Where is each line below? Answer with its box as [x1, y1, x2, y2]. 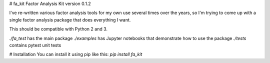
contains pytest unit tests [9, 42, 61, 48]
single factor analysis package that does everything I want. [9, 16, 131, 22]
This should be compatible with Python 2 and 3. [9, 26, 107, 32]
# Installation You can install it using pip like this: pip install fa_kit [9, 51, 142, 57]
